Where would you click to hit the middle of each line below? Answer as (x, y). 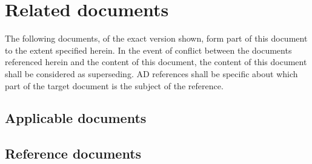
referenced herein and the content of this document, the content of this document (156, 62)
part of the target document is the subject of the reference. (114, 85)
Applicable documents (76, 118)
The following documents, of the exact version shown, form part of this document (156, 38)
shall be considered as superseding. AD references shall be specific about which (151, 73)
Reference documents (73, 153)
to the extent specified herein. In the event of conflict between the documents (148, 50)
